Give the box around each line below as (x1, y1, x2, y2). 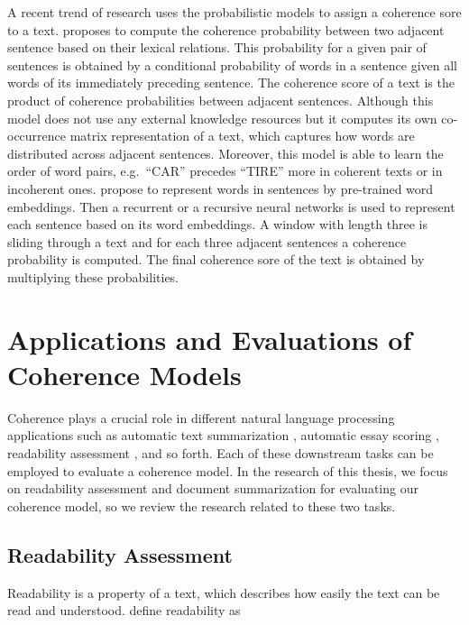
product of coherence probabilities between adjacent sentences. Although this (7, 90, 434, 109)
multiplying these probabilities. (7, 267, 179, 286)
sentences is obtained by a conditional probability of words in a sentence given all (7, 55, 458, 74)
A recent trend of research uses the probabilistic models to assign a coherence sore (7, 3, 462, 21)
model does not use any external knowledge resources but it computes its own (7, 108, 437, 127)
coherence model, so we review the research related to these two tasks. (7, 496, 396, 515)
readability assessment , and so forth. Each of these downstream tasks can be (7, 444, 434, 462)
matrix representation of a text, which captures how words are (69, 126, 415, 145)
